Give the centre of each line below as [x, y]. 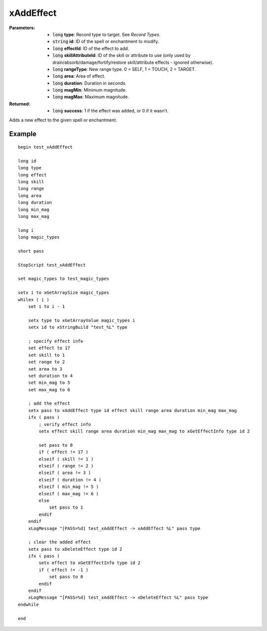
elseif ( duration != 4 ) [70, 480]
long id [27, 161]
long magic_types [39, 237]
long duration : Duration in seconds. [89, 83]
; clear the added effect [60, 542]
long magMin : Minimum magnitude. [90, 90]
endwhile [28, 605]
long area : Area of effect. [79, 76]
